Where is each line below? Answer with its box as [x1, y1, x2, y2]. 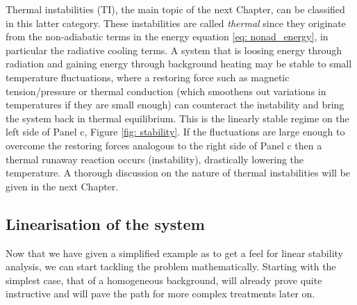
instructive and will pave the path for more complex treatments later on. [6, 286, 315, 301]
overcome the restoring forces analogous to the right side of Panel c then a [6, 138, 322, 152]
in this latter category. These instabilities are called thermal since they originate [6, 15, 346, 30]
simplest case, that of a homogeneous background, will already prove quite [6, 272, 322, 287]
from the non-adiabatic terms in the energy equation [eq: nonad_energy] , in [6, 29, 329, 44]
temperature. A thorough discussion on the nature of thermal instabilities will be [6, 165, 351, 180]
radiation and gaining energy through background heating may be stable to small [6, 56, 352, 71]
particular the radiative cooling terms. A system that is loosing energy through [6, 42, 342, 57]
